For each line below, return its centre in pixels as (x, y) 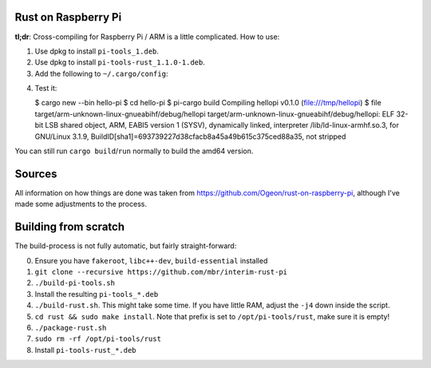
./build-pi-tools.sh (75, 283)
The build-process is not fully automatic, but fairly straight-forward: (126, 246)
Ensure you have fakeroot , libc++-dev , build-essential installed (151, 260)
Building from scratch (70, 227)
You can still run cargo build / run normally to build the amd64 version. (134, 151)
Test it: (46, 89)
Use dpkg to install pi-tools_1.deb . (97, 51)
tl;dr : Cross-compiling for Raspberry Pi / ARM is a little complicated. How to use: (147, 37)
